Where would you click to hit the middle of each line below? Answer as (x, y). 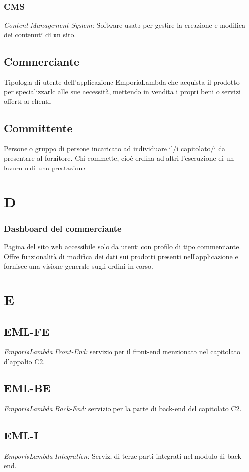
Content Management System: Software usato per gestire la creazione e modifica (125, 25)
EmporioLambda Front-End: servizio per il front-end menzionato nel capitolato (122, 352)
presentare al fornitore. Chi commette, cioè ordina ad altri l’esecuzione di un (119, 158)
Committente (38, 127)
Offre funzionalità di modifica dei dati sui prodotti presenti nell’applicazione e (121, 256)
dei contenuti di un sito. (40, 34)
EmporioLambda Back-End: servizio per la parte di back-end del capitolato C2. (123, 408)
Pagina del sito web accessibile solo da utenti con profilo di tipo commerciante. (123, 246)
